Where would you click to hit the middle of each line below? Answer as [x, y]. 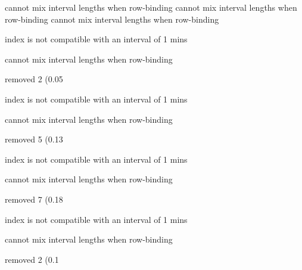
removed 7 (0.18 [34, 199]
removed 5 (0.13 [34, 139]
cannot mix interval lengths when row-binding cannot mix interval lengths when [151, 7]
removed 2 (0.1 [32, 259]
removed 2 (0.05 [34, 79]
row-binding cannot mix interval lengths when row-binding [112, 19]
